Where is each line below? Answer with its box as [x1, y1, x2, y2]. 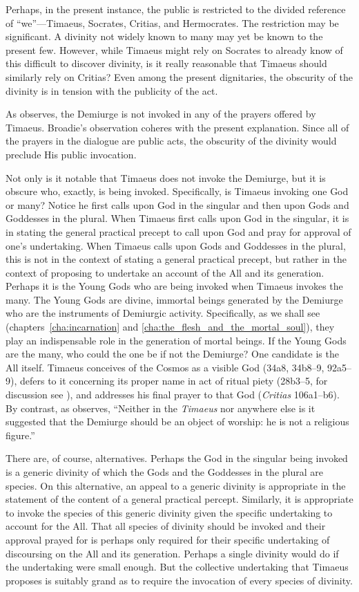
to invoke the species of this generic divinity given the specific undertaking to [6, 505, 333, 519]
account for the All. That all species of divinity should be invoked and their [6, 519, 326, 533]
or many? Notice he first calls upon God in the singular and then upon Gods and [6, 197, 349, 212]
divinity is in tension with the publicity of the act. [6, 83, 218, 98]
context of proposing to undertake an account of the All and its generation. [6, 265, 324, 279]
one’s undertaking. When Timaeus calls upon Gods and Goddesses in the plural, [6, 238, 346, 252]
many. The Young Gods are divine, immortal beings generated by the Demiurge [6, 292, 343, 306]
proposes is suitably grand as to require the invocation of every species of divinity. [6, 573, 353, 587]
